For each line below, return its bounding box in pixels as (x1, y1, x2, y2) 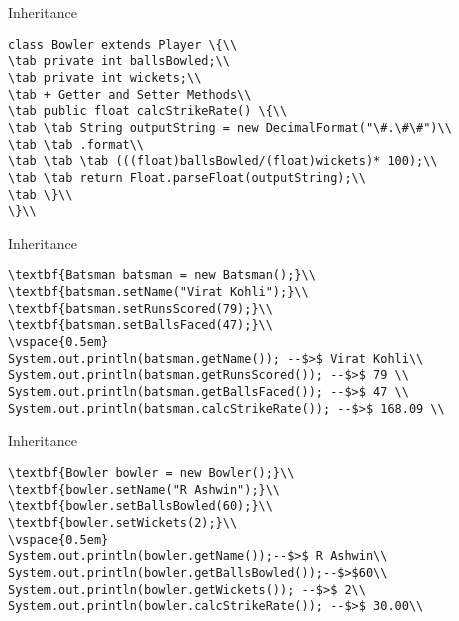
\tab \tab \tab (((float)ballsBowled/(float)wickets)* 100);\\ (8, 154, 438, 169)
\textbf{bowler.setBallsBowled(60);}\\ (8, 499, 273, 514)
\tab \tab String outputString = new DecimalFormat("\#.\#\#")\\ (8, 120, 452, 135)
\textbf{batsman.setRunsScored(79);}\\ (8, 301, 273, 316)
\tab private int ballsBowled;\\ (8, 54, 230, 69)
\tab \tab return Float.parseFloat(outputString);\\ (8, 170, 366, 185)
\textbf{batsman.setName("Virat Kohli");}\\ (8, 285, 309, 300)
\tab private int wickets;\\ (8, 70, 202, 85)
